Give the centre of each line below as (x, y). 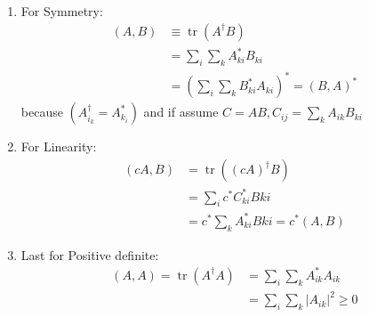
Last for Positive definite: (90, 254)
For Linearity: (59, 146)
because (42, 112)
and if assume (181, 112)
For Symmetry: (62, 11)
